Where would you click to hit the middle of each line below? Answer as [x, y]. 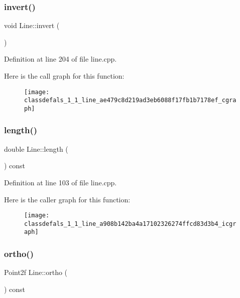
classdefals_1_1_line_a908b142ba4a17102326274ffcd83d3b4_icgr [130, 224]
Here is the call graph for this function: [64, 76]
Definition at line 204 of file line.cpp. [61, 59]
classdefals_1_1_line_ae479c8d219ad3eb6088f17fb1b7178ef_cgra [130, 100]
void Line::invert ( [32, 25]
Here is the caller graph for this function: [67, 199]
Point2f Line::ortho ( [36, 272]
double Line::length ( [36, 148]
